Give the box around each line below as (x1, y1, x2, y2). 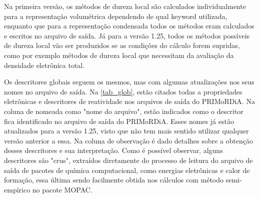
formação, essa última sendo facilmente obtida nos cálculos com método (4, 174, 224, 185)
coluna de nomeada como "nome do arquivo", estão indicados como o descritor (4, 105, 243, 116)
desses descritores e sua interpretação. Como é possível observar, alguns (4, 145, 223, 155)
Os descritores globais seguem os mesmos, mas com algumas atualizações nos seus (4, 76, 254, 87)
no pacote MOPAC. (32, 184, 92, 194)
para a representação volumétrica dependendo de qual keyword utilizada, (4, 10, 227, 21)
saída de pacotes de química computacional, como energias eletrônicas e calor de (4, 164, 250, 175)
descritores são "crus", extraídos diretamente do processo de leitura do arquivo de (4, 154, 253, 165)
